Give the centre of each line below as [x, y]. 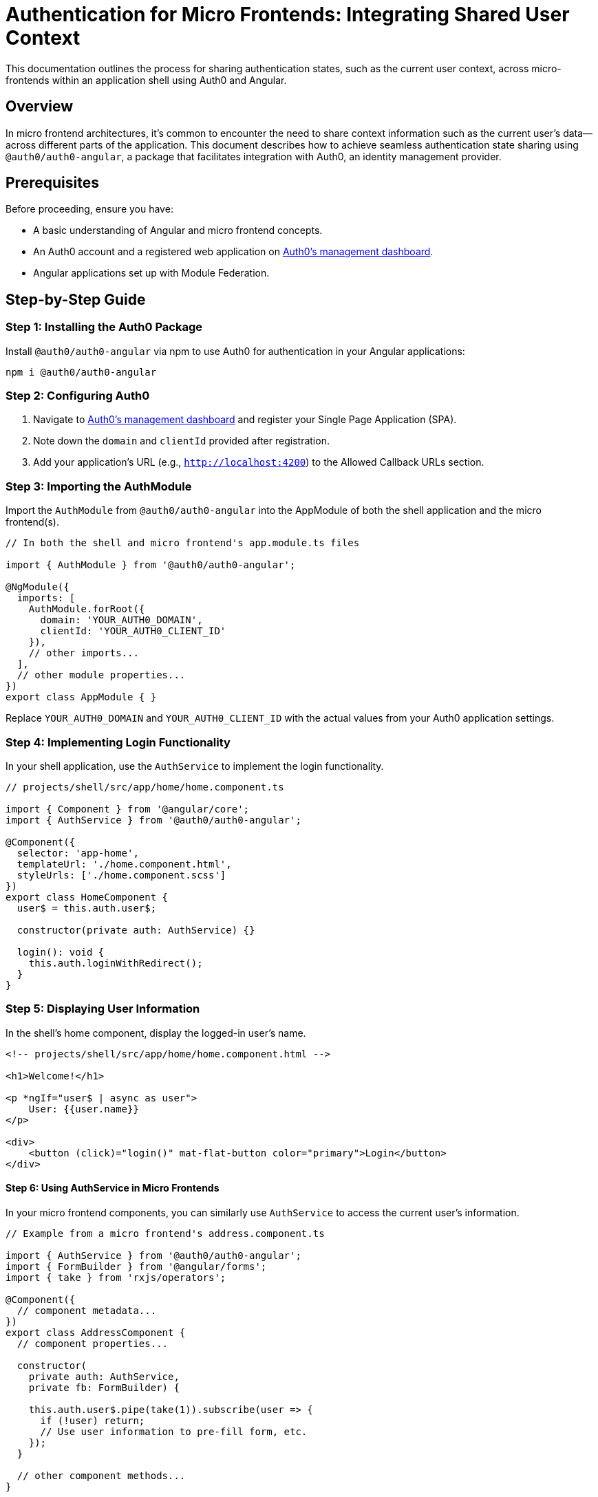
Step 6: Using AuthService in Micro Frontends [113, 1188]
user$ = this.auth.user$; [87, 908]
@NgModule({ [38, 587]
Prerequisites [52, 183]
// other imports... [84, 653]
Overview [40, 107]
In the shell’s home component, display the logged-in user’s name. [156, 1033]
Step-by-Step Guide [76, 299]
